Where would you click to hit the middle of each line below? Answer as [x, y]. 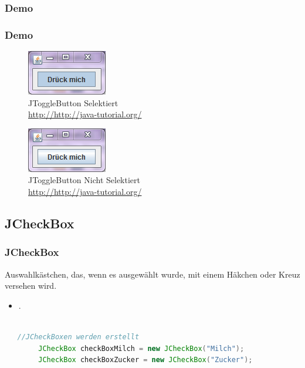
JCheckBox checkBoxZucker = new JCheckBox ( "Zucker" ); [145, 360]
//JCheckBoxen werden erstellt [78, 337]
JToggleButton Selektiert [73, 102]
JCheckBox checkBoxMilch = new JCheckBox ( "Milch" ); [141, 348]
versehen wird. [31, 286]
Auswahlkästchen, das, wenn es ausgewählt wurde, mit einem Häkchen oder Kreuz [152, 274]
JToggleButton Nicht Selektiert [84, 180]
